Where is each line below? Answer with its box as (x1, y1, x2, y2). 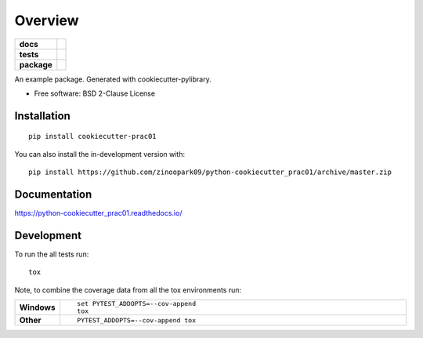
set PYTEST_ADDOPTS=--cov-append (77, 300, 196, 308)
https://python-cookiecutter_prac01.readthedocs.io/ (14, 209, 183, 218)
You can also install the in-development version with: (14, 149, 186, 158)
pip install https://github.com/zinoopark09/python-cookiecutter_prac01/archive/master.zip (28, 168, 392, 176)
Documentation (14, 187, 92, 201)
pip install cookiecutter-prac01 (28, 132, 157, 141)
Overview (14, 12, 79, 29)
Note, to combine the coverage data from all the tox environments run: (14, 285, 242, 294)
